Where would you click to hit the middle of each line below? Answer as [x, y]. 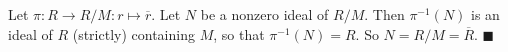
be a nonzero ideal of [264, 14]
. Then [384, 14]
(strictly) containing [133, 33]
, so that [239, 33]
